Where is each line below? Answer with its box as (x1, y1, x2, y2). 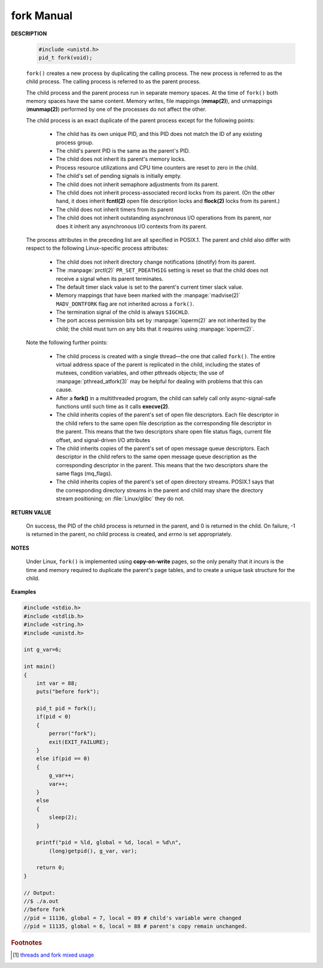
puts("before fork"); (36, 688, 100, 695)
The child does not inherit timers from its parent (56, 205, 173, 213)
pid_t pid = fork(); (36, 705, 97, 712)
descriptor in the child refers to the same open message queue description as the (56, 453, 257, 461)
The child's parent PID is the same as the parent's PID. (56, 147, 190, 155)
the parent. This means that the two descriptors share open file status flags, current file (56, 428, 272, 435)
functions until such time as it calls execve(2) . (56, 403, 170, 410)
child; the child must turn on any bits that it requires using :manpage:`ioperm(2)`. (56, 325, 255, 332)
